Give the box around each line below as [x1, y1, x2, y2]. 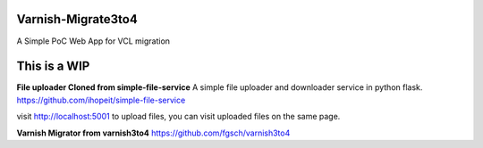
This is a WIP [16, 59, 90, 74]
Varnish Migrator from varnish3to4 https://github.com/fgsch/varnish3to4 [16, 127, 291, 138]
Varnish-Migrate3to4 [16, 12, 138, 27]
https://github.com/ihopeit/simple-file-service [16, 95, 186, 105]
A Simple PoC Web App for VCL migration [16, 36, 170, 46]
